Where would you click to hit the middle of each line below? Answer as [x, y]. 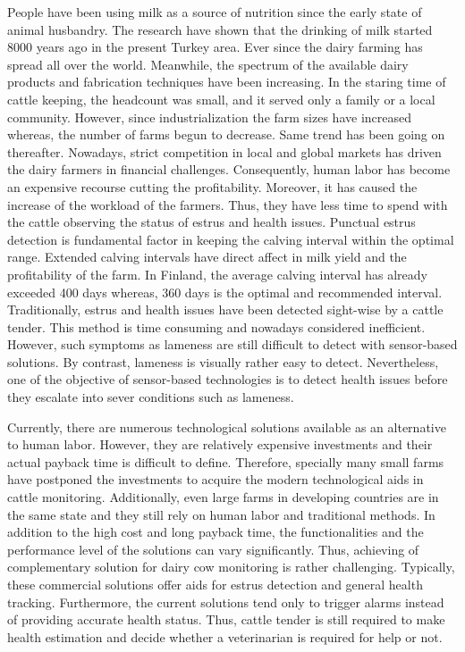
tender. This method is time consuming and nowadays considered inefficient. [216, 326]
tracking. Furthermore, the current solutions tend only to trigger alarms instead [226, 602]
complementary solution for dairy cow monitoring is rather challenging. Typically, [231, 567]
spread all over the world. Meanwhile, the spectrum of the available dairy [208, 64]
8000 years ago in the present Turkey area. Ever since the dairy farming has [215, 47]
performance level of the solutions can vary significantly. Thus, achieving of [213, 549]
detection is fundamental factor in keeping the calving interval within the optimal [231, 239]
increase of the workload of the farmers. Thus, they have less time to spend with [228, 204]
